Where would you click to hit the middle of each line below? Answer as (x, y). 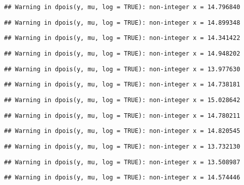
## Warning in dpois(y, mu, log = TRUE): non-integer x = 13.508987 (122, 162)
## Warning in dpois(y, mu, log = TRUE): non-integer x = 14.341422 (122, 38)
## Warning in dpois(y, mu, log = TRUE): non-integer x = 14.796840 (122, 7)
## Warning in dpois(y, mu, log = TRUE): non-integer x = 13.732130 (122, 146)
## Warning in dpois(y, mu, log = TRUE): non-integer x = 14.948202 (122, 53)
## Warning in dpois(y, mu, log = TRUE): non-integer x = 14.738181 (122, 85)
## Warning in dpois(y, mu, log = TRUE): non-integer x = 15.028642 (122, 100)
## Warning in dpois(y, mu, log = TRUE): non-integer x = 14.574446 (122, 178)
